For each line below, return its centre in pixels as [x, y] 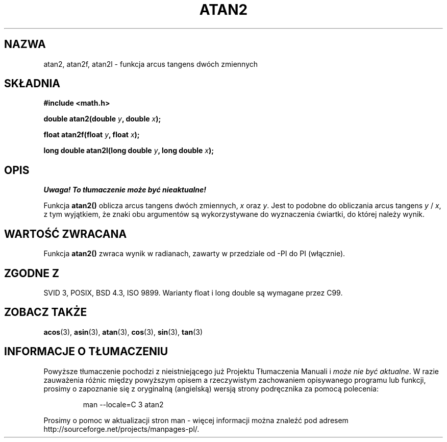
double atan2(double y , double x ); [102, 119]
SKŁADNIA [32, 84]
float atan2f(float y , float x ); [92, 135]
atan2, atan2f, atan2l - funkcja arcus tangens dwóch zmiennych [151, 64]
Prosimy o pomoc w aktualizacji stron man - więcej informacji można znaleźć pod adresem [196, 420]
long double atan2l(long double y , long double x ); [129, 151]
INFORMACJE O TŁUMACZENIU [86, 352]
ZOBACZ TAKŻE [46, 312]
